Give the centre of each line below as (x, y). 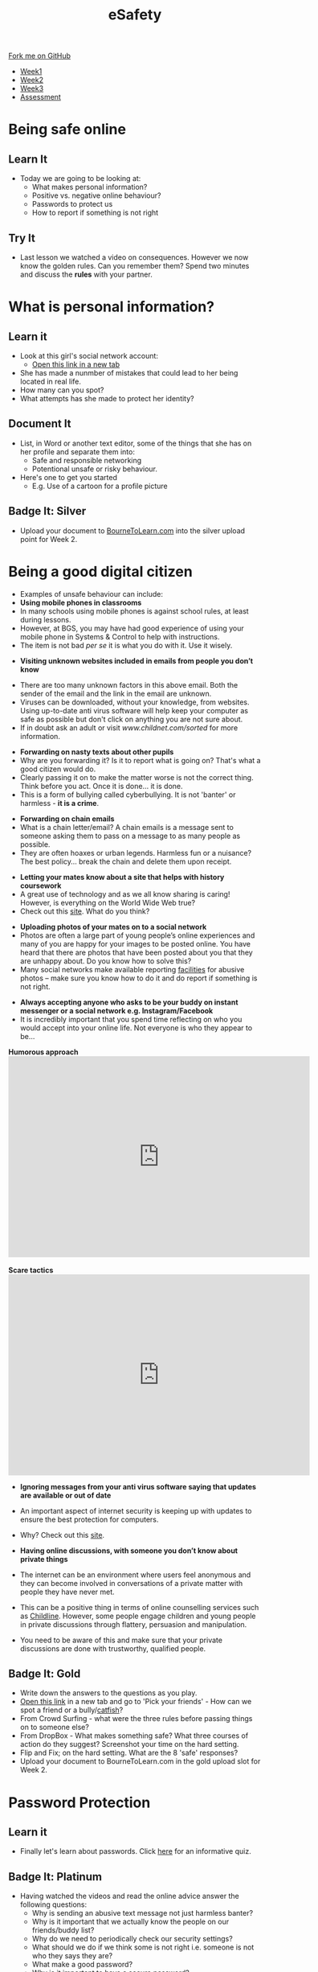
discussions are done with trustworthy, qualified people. (113, 1648)
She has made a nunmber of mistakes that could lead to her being (129, 373)
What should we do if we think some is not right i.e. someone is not (143, 1947)
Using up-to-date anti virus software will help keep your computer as (134, 710)
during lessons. (45, 619)
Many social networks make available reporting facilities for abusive (132, 969)
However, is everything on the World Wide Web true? (108, 902)
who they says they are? (72, 1956)
